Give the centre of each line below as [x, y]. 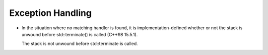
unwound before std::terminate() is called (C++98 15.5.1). [80, 34]
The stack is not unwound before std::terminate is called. [80, 44]
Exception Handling [50, 13]
